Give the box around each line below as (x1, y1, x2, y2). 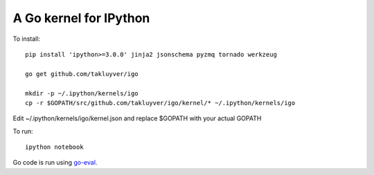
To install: (12, 35, 41, 43)
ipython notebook (25, 143, 84, 151)
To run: (12, 127, 34, 135)
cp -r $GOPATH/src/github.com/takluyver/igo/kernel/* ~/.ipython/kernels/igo (25, 99, 296, 107)
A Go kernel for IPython (12, 10, 150, 26)
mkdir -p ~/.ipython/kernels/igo (25, 89, 139, 97)
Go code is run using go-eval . (12, 158, 98, 167)
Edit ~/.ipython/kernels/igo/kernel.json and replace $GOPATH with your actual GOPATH (12, 114, 262, 122)
